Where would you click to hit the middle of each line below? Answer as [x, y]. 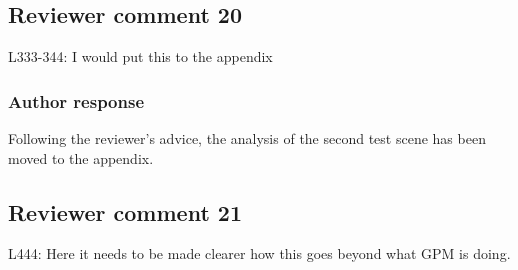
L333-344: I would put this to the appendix [140, 56]
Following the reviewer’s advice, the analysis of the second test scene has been [247, 138]
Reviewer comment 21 [125, 211]
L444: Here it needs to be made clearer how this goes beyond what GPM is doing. [259, 253]
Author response [76, 100]
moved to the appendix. [81, 157]
